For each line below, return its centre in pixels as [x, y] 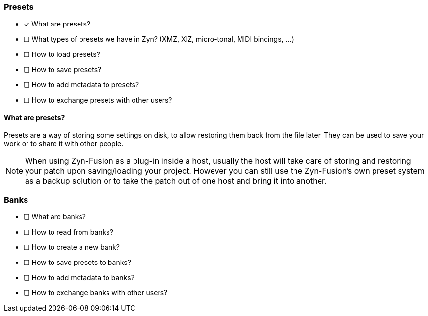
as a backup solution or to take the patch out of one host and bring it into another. [176, 180]
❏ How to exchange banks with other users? [96, 293]
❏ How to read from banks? [68, 232]
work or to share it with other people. [64, 143]
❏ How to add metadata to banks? [79, 278]
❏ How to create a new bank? [72, 247]
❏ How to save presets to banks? [77, 263]
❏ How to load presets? [62, 54]
